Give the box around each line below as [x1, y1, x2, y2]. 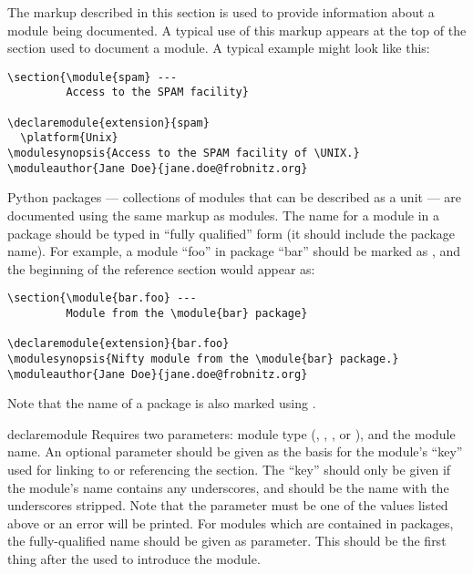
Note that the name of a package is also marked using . [7, 394, 316, 413]
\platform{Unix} [20, 131, 118, 145]
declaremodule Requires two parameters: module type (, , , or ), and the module [7, 424, 456, 443]
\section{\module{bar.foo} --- [7, 292, 197, 305]
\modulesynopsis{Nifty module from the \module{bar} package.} [7, 352, 399, 365]
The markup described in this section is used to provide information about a [7, 3, 435, 21]
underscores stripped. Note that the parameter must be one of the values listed [7, 496, 448, 515]
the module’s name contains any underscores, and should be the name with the [7, 477, 449, 497]
